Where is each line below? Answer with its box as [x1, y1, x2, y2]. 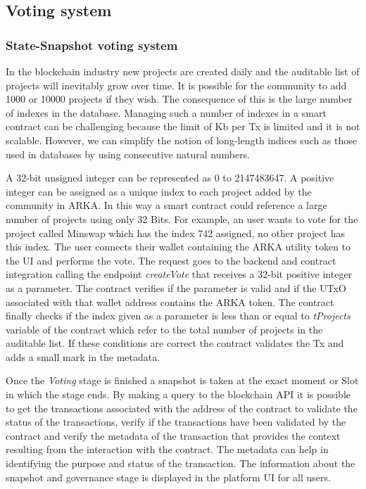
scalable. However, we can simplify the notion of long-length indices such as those [6, 132, 358, 147]
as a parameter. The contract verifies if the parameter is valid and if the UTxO [6, 280, 346, 295]
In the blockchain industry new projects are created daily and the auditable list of [6, 64, 360, 78]
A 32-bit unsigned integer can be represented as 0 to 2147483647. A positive [6, 170, 334, 185]
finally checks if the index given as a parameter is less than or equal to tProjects [6, 308, 351, 323]
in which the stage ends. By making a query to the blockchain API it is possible [6, 387, 351, 402]
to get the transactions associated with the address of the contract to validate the [6, 400, 358, 415]
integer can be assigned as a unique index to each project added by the [6, 184, 312, 198]
